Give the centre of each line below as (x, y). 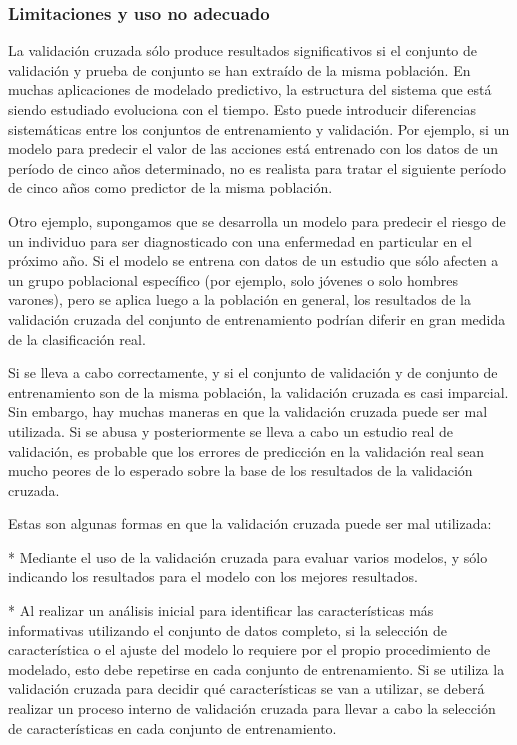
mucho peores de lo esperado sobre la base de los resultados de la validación (240, 470)
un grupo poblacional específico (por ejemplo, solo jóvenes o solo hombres (233, 279)
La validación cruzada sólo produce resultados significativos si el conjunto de (242, 50)
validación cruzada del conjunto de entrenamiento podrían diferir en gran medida (257, 318)
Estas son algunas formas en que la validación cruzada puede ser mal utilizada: (250, 523)
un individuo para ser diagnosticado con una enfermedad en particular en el (240, 240)
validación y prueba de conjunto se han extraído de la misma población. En (239, 69)
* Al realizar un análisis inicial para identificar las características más (221, 610)
